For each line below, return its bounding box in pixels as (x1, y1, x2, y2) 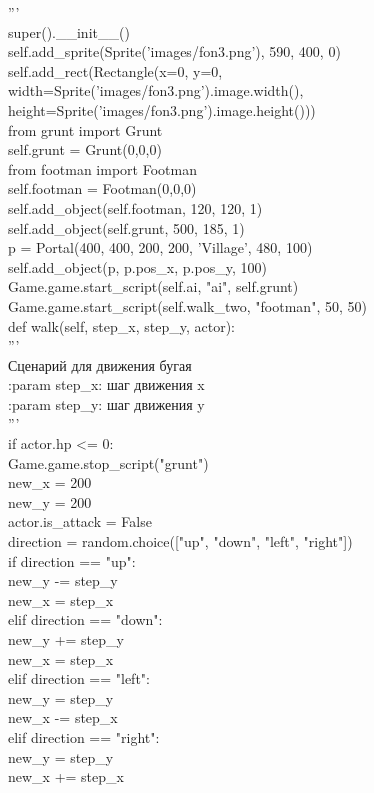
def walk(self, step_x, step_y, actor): (8, 315, 235, 336)
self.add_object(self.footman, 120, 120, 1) (8, 197, 263, 218)
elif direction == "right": (8, 726, 160, 747)
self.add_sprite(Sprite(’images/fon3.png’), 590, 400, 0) (8, 41, 341, 62)
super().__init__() (8, 21, 130, 42)
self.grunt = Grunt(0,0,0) (8, 139, 162, 160)
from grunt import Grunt (8, 119, 163, 140)
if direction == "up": (8, 550, 136, 571)
